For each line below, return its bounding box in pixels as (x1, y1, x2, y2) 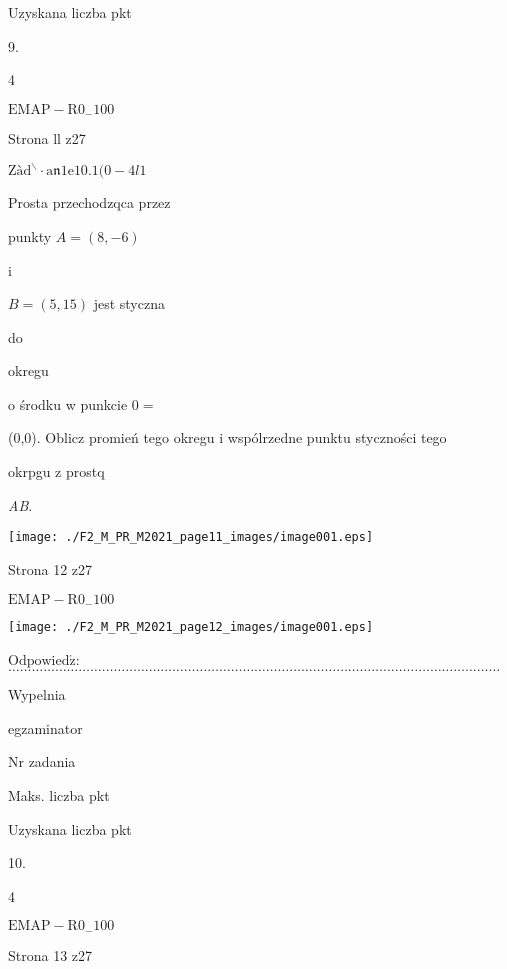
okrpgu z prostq (8, 461, 105, 482)
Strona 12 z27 (8, 558, 93, 579)
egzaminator (8, 717, 83, 738)
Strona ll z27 (8, 128, 86, 149)
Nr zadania (8, 751, 76, 772)
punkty (8, 225, 52, 246)
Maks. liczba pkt (8, 785, 110, 805)
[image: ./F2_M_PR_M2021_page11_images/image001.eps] (8, 530, 374, 545)
